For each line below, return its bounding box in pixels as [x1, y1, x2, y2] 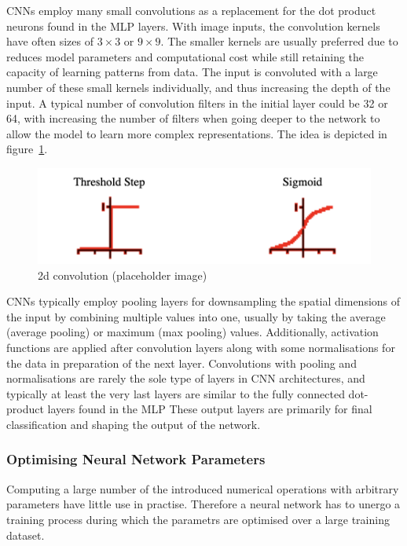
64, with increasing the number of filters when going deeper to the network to [6, 110, 380, 126]
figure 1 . [6, 141, 48, 157]
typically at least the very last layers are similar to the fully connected [6, 385, 345, 401]
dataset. [6, 526, 45, 543]
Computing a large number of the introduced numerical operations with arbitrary [6, 480, 399, 497]
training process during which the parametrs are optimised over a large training [6, 511, 390, 527]
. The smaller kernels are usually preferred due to [160, 33, 398, 49]
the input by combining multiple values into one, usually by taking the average [6, 308, 386, 324]
